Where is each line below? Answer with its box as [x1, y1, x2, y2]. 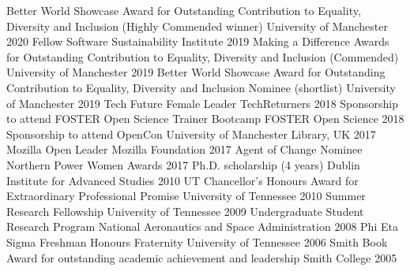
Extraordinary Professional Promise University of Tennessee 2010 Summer [6, 187, 366, 204]
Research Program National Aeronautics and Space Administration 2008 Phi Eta [6, 218, 398, 235]
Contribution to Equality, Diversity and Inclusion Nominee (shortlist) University [6, 79, 396, 95]
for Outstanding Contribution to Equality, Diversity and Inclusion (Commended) [6, 48, 399, 65]
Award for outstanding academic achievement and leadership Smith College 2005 [6, 249, 397, 265]
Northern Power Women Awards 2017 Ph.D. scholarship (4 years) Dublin [6, 156, 360, 173]
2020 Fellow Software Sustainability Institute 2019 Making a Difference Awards [6, 33, 389, 50]
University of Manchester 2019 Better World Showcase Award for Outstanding [6, 64, 386, 80]
